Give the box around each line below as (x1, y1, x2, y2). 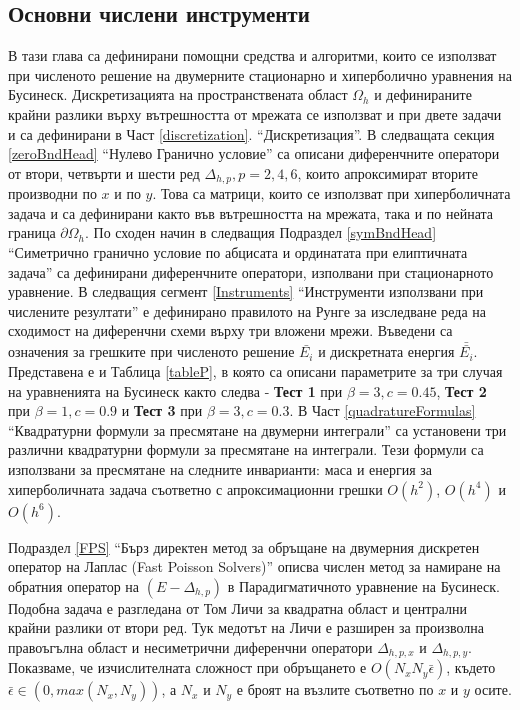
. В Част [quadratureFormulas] (289, 400, 476, 421)
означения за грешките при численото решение (8, 341, 295, 362)
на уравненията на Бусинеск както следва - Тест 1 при (8, 380, 343, 401)
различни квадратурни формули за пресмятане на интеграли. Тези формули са (8, 439, 484, 460)
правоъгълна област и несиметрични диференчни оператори (8, 636, 373, 657)
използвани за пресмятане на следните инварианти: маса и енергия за (8, 458, 433, 479)
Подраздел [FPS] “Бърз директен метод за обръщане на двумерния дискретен (8, 536, 480, 557)
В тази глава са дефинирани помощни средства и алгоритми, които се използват (8, 45, 497, 66)
